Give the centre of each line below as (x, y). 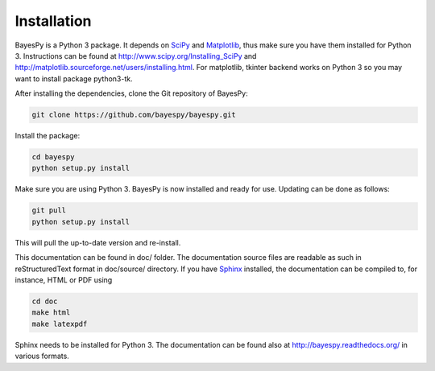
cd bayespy (53, 157)
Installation (53, 21)
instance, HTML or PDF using (64, 280)
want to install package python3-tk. (74, 78)
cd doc (45, 301)
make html (51, 313)
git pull (49, 210)
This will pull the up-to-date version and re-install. (98, 242)
